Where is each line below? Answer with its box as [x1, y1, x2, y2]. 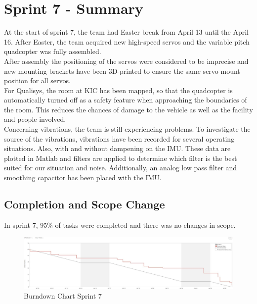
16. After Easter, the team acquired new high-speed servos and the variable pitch [4, 36, 250, 47]
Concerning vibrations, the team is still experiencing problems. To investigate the [4, 124, 251, 134]
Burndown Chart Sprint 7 [24, 291, 102, 301]
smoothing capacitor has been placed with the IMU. [4, 172, 162, 183]
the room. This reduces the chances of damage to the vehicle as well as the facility [4, 104, 253, 114]
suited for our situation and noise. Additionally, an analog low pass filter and [4, 162, 237, 173]
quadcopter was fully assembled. [4, 46, 101, 56]
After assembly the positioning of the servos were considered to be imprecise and [4, 55, 249, 66]
